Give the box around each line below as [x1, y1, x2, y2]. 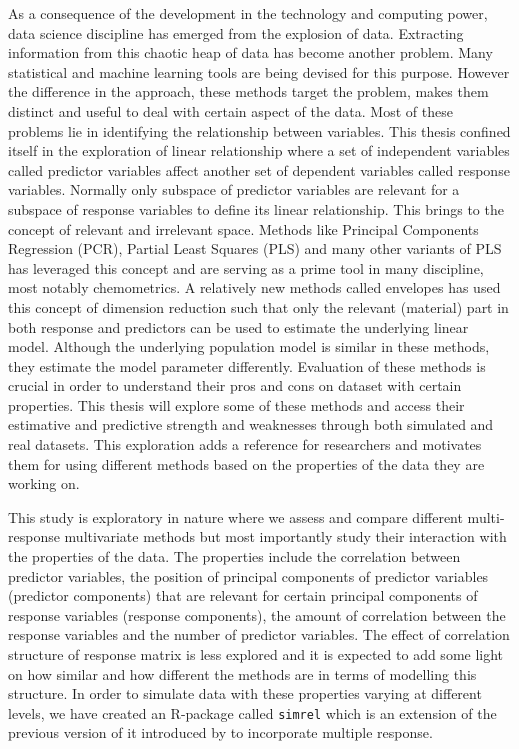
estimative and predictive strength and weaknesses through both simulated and [8, 414, 494, 435]
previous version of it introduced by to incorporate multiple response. [8, 722, 433, 743]
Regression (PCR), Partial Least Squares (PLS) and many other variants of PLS [8, 238, 502, 259]
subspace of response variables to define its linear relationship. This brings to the [8, 198, 504, 219]
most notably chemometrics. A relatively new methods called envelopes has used [8, 277, 501, 298]
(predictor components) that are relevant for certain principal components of [8, 585, 478, 606]
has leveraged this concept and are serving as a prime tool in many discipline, [8, 257, 484, 278]
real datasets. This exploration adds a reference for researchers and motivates [8, 434, 482, 455]
